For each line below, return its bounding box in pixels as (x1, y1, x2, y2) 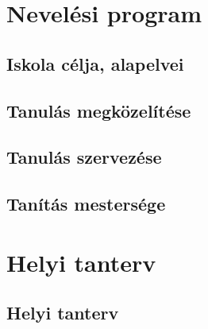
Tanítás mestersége (6, 192, 166, 216)
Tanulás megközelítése (6, 98, 191, 122)
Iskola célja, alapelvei (6, 51, 184, 75)
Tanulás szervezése (6, 145, 162, 169)
